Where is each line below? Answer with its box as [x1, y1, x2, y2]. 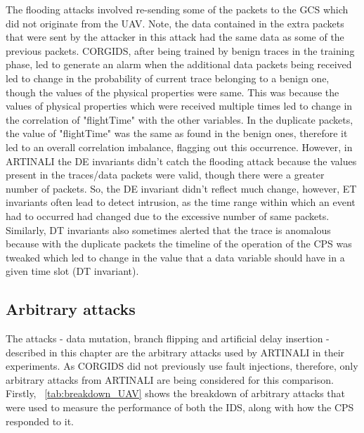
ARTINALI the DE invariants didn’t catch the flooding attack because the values [6, 153, 357, 168]
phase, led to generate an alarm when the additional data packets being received [6, 57, 352, 72]
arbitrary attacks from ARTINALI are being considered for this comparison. [6, 372, 334, 387]
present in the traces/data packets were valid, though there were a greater [6, 167, 325, 182]
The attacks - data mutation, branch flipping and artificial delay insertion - [6, 331, 330, 346]
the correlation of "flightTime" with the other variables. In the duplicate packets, [6, 112, 353, 127]
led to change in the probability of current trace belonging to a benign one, [6, 70, 330, 85]
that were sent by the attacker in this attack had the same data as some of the [6, 30, 344, 44]
